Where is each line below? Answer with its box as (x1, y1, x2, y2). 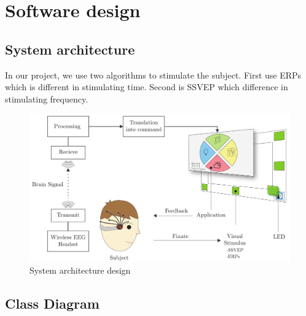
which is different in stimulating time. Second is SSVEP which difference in (5, 80, 288, 93)
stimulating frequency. (5, 92, 88, 105)
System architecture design (29, 263, 131, 276)
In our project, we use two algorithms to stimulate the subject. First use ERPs (5, 68, 302, 81)
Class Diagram (5, 293, 100, 312)
